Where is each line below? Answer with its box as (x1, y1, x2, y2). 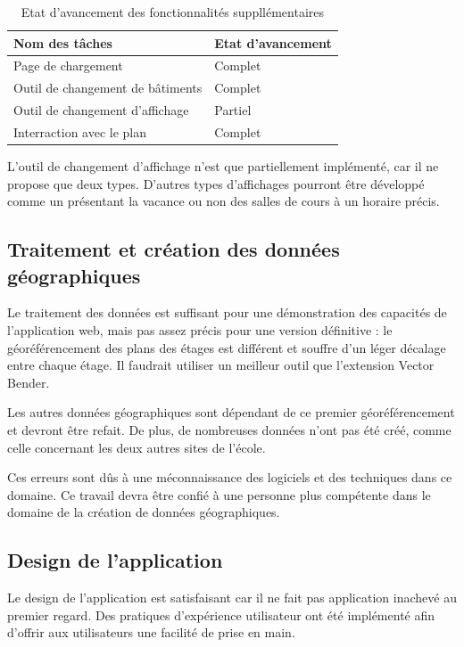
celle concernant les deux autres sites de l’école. (7, 438, 266, 456)
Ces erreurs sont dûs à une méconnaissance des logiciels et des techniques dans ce (7, 468, 452, 487)
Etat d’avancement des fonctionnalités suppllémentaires (21, 3, 325, 20)
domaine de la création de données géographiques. (7, 503, 280, 521)
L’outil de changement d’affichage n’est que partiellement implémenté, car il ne (7, 157, 439, 176)
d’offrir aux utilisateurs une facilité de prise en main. (7, 623, 295, 642)
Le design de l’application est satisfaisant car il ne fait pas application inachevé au (7, 588, 457, 607)
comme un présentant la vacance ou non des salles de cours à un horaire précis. (7, 192, 440, 210)
